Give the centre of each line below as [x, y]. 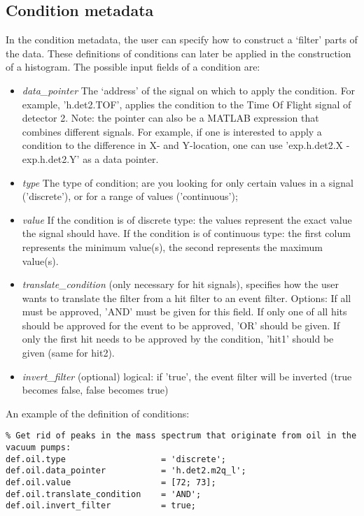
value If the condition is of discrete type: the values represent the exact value [187, 219]
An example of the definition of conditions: [98, 413]
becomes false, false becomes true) [95, 390]
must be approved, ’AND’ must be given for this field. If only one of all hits [184, 311]
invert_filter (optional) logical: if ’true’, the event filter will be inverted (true [187, 376]
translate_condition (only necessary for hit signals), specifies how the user [180, 284]
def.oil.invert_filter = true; [101, 506]
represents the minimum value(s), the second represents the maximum [172, 246]
